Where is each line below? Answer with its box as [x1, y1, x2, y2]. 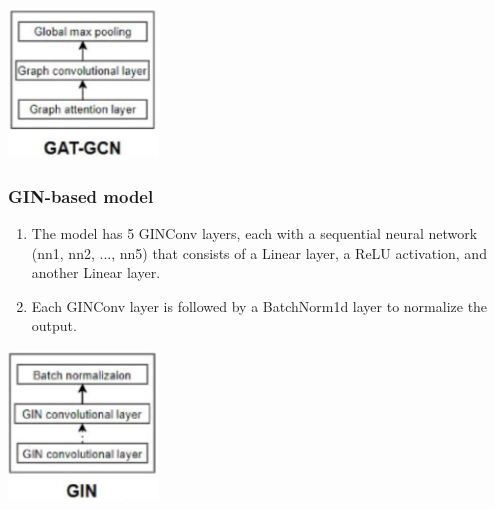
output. [31, 315, 77, 336]
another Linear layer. [31, 262, 161, 283]
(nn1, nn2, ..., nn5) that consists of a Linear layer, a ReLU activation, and [31, 242, 487, 263]
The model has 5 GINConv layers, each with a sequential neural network [31, 222, 478, 243]
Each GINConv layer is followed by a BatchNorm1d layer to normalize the [31, 295, 488, 316]
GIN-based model [8, 183, 154, 208]
